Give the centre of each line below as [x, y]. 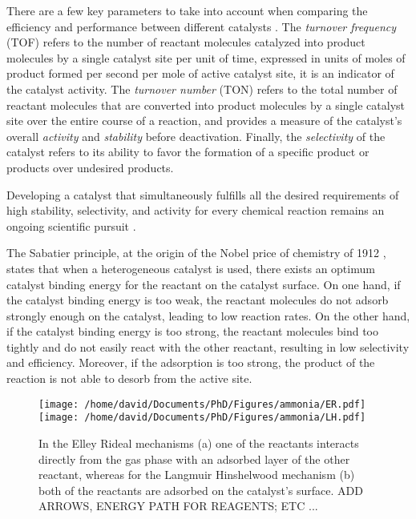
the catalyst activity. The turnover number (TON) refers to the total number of [202, 89]
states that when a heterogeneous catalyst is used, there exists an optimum [191, 268]
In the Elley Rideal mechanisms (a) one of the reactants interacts [199, 443]
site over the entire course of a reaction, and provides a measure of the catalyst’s [204, 121]
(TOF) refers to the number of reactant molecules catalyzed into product [186, 42]
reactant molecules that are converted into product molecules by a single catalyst [206, 105]
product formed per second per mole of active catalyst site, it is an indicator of [200, 73]
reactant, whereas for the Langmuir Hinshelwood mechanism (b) [197, 475]
